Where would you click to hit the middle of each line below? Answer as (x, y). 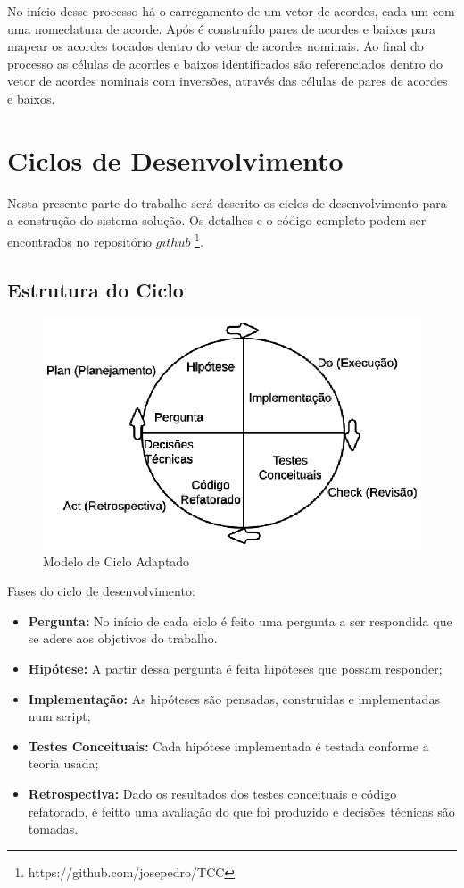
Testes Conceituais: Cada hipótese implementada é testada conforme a (228, 746)
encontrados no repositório (80, 241)
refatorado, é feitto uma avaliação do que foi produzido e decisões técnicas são (241, 811)
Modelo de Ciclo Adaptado (116, 561)
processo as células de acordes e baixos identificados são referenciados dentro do (225, 63)
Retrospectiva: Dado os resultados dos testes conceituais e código (212, 793)
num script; (59, 716)
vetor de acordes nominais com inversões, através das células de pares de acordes (228, 81)
